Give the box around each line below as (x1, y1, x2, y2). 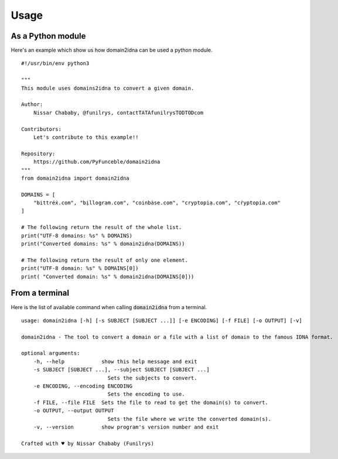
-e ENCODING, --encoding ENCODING (33, 383, 133, 389)
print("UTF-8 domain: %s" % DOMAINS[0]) (21, 265, 139, 272)
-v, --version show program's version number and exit (33, 423, 219, 430)
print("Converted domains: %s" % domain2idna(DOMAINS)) (21, 241, 185, 247)
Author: (21, 101, 43, 108)
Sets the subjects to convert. (107, 375, 197, 381)
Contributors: (21, 126, 62, 132)
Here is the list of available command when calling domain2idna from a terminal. (11, 303, 207, 310)
